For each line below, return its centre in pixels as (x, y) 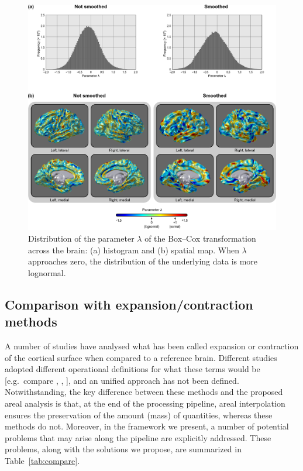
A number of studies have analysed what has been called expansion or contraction (152, 346)
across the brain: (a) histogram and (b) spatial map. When (134, 250)
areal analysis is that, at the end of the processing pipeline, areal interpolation (145, 403)
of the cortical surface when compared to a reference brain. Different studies (141, 357)
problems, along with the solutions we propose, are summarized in (123, 449)
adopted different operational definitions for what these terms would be (132, 369)
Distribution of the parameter (81, 238)
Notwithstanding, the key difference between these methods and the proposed (144, 392)
